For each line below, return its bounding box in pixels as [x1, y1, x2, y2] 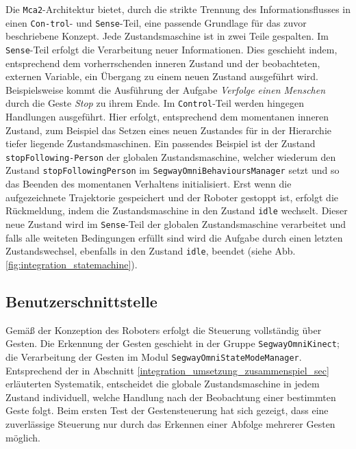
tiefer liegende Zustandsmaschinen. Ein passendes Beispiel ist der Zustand [5, 136, 316, 151]
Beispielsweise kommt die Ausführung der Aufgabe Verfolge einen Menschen [5, 82, 326, 97]
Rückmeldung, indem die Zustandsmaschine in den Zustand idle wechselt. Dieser [5, 203, 348, 218]
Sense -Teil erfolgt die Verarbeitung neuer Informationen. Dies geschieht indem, [5, 42, 338, 56]
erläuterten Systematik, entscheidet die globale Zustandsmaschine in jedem [5, 376, 320, 391]
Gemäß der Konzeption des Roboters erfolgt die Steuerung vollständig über [5, 322, 322, 337]
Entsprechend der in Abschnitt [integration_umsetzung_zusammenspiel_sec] [5, 363, 329, 377]
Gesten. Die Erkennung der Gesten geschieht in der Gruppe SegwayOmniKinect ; [5, 336, 340, 350]
